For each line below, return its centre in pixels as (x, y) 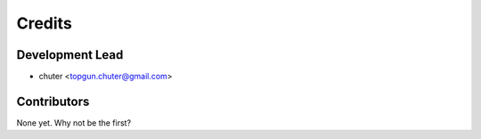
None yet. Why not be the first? (74, 123)
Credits (45, 23)
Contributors (53, 101)
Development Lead (70, 55)
